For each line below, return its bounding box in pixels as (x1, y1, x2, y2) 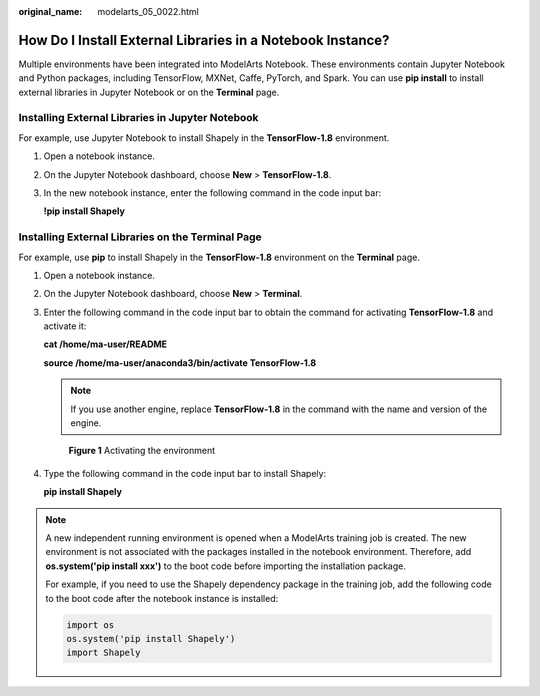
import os (66, 619, 115, 630)
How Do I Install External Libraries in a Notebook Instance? (18, 31, 390, 49)
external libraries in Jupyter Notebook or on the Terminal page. (18, 86, 280, 98)
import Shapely (66, 647, 141, 659)
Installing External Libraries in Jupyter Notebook (18, 111, 259, 125)
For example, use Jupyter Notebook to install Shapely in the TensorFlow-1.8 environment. (18, 131, 390, 144)
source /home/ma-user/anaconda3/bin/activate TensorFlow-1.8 (43, 356, 317, 369)
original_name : (18, 6, 83, 17)
